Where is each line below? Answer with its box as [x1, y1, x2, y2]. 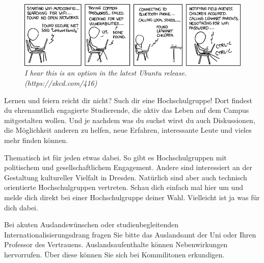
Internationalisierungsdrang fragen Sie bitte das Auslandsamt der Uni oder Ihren [4, 229, 256, 240]
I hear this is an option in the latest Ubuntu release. [24, 67, 187, 78]
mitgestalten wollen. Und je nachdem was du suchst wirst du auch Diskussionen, [4, 114, 255, 125]
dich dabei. [4, 202, 38, 212]
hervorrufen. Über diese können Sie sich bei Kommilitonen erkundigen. [4, 249, 225, 259]
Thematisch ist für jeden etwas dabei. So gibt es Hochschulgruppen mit [4, 152, 227, 162]
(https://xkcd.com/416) [24, 78, 97, 88]
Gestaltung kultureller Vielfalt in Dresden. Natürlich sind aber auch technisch [4, 172, 247, 182]
